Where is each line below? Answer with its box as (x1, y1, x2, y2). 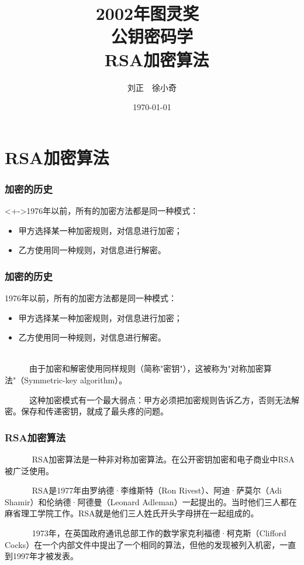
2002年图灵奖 (95, 1, 199, 25)
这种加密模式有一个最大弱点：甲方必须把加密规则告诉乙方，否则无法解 (29, 393, 299, 406)
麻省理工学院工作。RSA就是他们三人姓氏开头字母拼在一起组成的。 (5, 507, 259, 519)
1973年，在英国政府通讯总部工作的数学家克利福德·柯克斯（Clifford (32, 527, 286, 539)
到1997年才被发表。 (5, 550, 78, 562)
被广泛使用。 (5, 464, 54, 476)
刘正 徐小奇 (127, 81, 177, 93)
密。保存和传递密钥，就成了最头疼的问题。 (5, 405, 168, 417)
